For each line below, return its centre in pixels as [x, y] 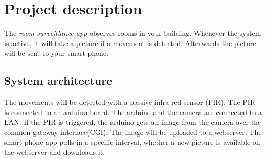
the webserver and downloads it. [55, 152]
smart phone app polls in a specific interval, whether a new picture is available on [132, 142]
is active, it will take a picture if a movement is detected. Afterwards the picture [130, 43]
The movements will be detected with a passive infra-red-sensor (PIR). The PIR [130, 102]
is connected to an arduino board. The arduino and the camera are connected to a [133, 112]
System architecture [58, 81]
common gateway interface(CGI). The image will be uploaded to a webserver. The [133, 132]
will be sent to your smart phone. [57, 53]
